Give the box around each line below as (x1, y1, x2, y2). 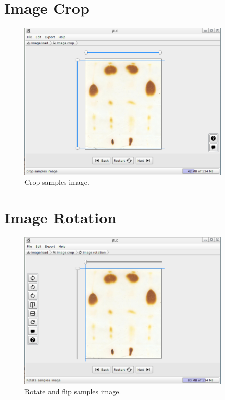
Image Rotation (4, 207, 117, 227)
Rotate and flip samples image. (24, 386, 121, 397)
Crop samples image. (24, 177, 89, 187)
